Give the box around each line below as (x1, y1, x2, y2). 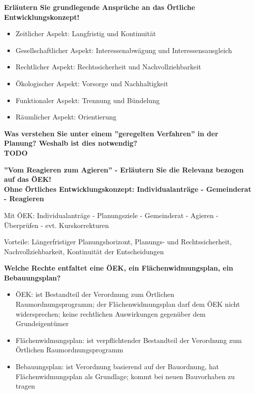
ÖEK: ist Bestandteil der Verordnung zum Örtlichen (15, 289, 174, 299)
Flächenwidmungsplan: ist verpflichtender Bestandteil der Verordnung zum (15, 335, 242, 345)
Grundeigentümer (15, 318, 69, 329)
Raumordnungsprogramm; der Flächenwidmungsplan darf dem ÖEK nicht (15, 299, 240, 309)
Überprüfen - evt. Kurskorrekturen (4, 220, 109, 230)
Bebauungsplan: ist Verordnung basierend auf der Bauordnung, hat (15, 361, 219, 372)
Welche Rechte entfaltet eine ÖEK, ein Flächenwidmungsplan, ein (4, 263, 233, 273)
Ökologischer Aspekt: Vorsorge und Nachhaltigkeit (15, 78, 169, 88)
